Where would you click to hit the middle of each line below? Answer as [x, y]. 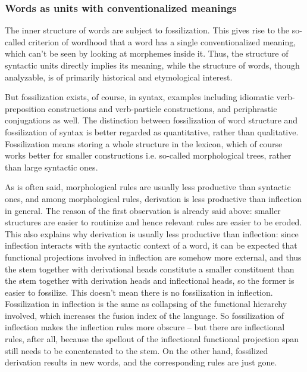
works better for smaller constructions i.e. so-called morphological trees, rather [148, 155]
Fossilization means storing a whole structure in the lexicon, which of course [144, 143]
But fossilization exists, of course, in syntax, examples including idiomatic [139, 97]
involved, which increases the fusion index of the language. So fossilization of [145, 315]
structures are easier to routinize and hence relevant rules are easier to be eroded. [153, 222]
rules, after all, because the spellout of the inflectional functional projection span [152, 339]
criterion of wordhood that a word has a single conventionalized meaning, [162, 41]
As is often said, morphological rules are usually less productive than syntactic [148, 187]
